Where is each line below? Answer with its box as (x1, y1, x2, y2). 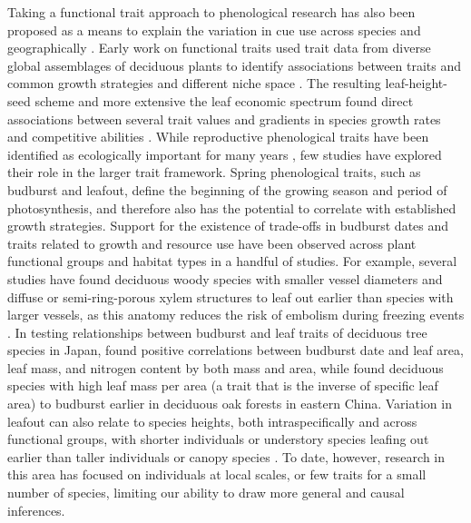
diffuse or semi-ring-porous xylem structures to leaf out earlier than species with (7, 287, 454, 306)
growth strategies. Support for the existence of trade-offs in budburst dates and (7, 216, 449, 235)
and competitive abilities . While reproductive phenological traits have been (7, 127, 429, 146)
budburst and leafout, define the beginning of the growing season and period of (7, 180, 447, 199)
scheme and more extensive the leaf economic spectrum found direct (34, 91, 414, 110)
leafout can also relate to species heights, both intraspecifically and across (7, 411, 417, 430)
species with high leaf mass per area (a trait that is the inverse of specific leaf (7, 376, 438, 395)
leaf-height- (385, 74, 447, 93)
